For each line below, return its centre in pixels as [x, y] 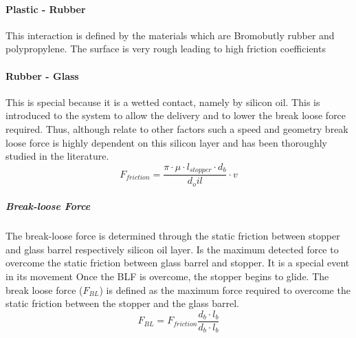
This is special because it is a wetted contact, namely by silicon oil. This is [163, 102]
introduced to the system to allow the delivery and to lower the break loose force [176, 115]
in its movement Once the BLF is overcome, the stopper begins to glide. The [167, 276]
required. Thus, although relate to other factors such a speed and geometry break [177, 128]
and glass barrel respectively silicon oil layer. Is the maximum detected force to [172, 249]
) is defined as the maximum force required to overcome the [225, 289]
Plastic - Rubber [46, 9]
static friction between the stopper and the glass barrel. [122, 303]
